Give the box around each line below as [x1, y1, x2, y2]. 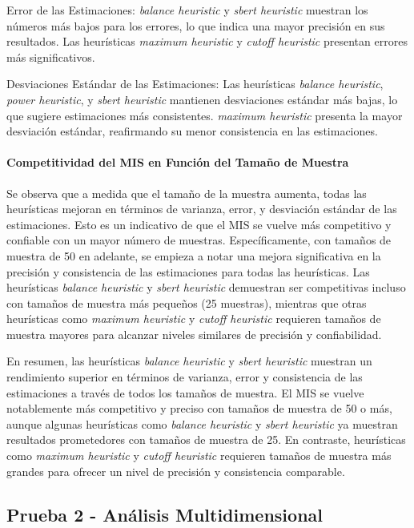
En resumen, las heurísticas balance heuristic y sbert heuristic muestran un [6, 353, 372, 369]
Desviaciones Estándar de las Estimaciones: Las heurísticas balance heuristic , [6, 75, 384, 92]
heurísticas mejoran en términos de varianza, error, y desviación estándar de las [6, 200, 397, 217]
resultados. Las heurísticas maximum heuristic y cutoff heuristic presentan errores [6, 33, 408, 50]
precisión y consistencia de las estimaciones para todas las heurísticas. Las [6, 263, 370, 280]
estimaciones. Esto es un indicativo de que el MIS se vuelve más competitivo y [6, 216, 392, 232]
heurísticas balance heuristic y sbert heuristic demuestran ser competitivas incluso [6, 279, 406, 296]
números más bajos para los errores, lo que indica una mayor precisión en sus [6, 17, 385, 34]
